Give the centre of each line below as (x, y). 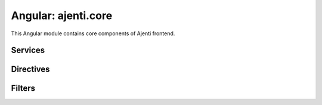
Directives (30, 70)
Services (28, 50)
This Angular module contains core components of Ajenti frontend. (93, 33)
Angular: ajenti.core (62, 16)
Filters (23, 89)
